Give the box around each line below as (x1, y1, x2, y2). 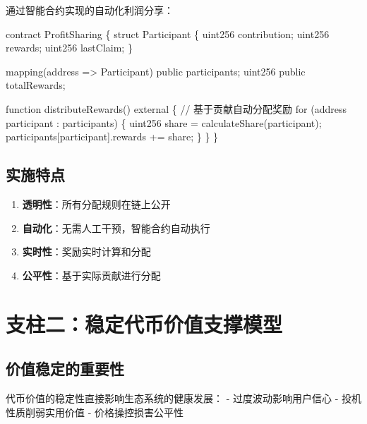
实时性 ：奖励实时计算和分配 (22, 244, 151, 259)
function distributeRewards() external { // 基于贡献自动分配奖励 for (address (6, 101, 347, 116)
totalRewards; (6, 78, 66, 92)
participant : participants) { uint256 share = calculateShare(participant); (6, 115, 322, 130)
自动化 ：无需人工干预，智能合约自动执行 (22, 220, 210, 235)
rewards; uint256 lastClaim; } (6, 40, 133, 55)
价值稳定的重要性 (6, 358, 124, 380)
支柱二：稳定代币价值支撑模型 (6, 309, 283, 338)
